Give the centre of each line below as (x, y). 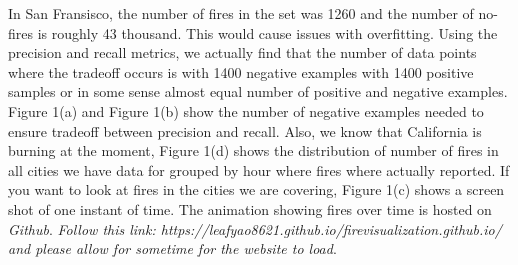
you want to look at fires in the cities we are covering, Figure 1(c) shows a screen (256, 189)
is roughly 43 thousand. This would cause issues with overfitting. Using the (267, 32)
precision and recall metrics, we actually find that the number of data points (242, 52)
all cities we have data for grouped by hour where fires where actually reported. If (259, 169)
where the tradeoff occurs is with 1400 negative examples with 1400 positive (241, 71)
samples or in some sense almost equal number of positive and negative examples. (258, 91)
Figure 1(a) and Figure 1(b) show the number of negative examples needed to (246, 110)
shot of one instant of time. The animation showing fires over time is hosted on (250, 208)
